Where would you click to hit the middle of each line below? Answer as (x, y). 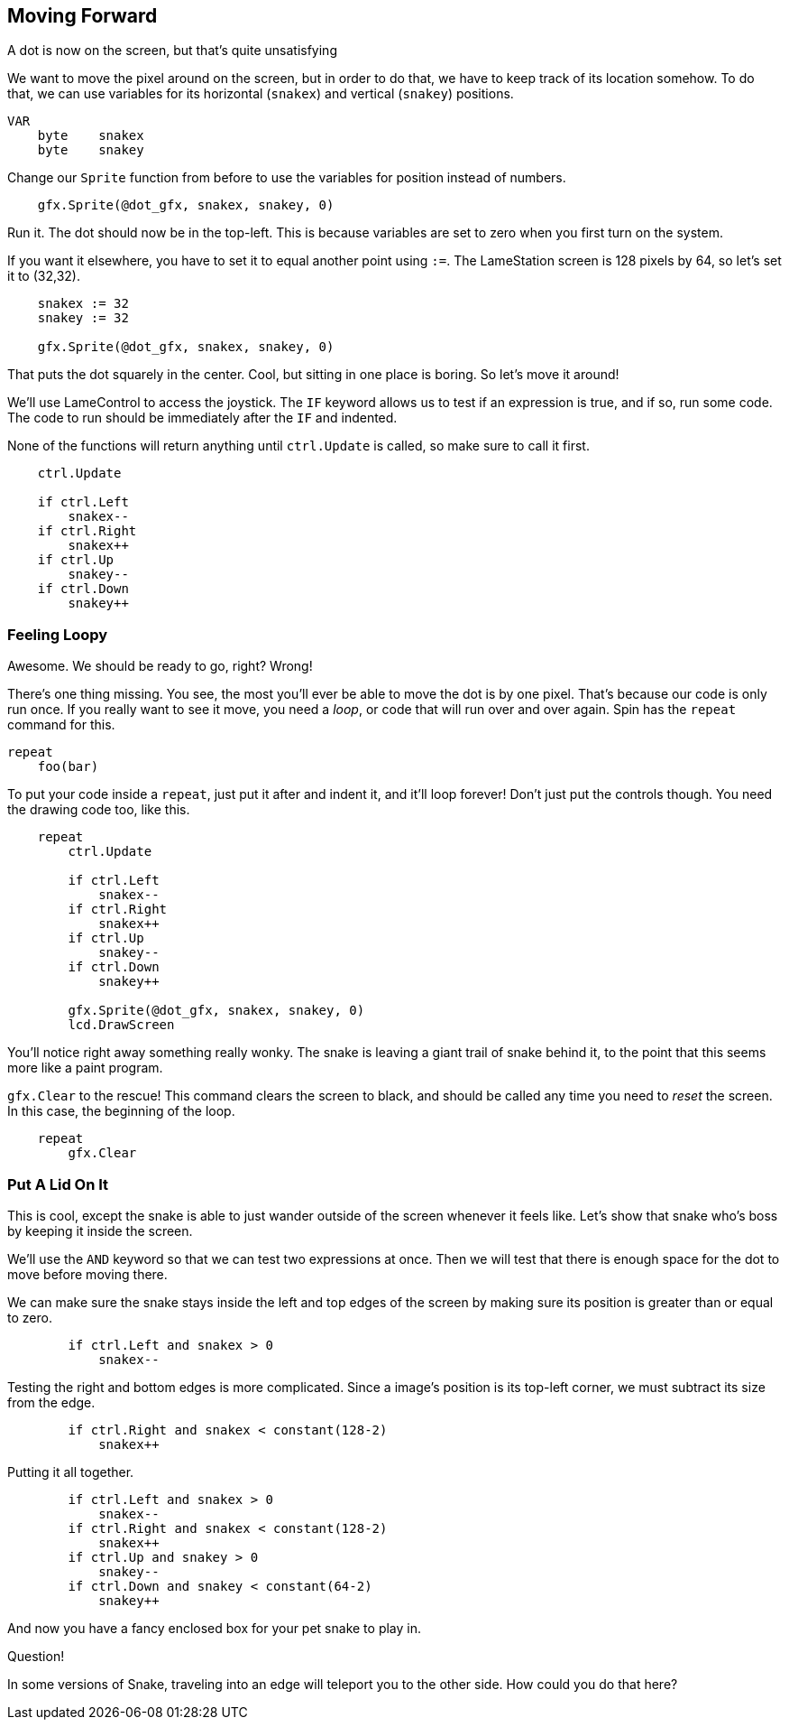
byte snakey (91, 150)
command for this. (61, 725)
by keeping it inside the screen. (100, 1230)
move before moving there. (87, 1274)
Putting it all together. (71, 1472)
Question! (36, 1656)
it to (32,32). (44, 276)
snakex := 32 (83, 304)
